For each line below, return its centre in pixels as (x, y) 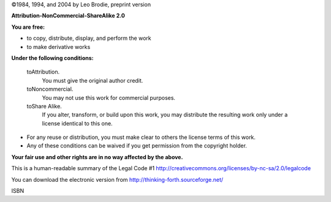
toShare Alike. (44, 106)
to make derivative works (59, 47)
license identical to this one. (77, 123)
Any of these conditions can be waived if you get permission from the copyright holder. (137, 146)
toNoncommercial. (50, 89)
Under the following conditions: (52, 58)
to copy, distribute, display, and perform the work (89, 38)
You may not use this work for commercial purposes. (109, 97)
